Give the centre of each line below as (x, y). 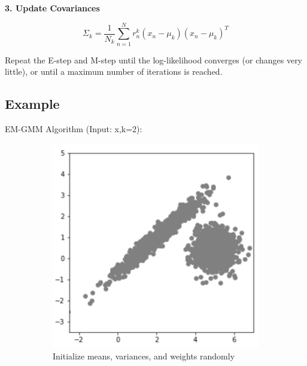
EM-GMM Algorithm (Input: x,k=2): (74, 129)
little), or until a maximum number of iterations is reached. (114, 71)
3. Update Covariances (52, 8)
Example (32, 104)
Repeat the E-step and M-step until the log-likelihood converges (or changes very (154, 60)
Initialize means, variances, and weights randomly (144, 356)
